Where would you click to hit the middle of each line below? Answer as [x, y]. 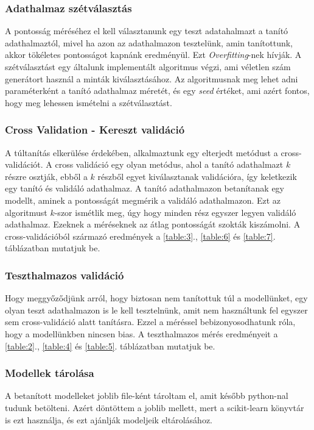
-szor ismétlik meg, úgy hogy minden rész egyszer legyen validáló [175, 212]
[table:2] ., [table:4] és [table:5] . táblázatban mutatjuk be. [110, 346]
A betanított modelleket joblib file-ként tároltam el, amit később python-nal [147, 396]
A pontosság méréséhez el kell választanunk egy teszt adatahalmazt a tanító [147, 31]
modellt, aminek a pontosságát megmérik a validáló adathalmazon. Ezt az [143, 200]
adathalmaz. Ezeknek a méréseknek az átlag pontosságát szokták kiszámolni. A [153, 224]
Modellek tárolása [50, 373]
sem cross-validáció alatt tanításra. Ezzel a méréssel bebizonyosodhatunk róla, [150, 322]
